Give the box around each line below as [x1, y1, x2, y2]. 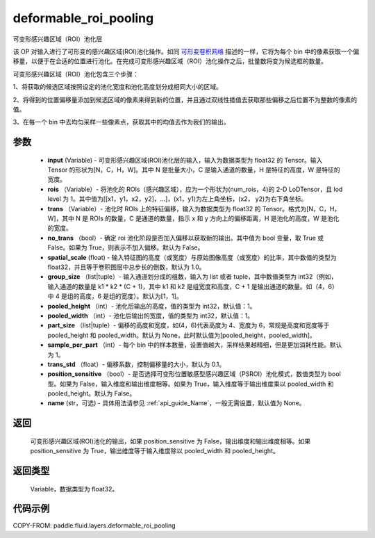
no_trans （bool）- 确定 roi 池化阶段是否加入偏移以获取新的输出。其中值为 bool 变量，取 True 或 [47, 234, 324, 242]
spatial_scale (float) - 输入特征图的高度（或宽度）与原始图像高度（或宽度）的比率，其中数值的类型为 [47, 253, 337, 261]
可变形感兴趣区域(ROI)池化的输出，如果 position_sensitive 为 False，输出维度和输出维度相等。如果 [30, 437, 311, 445]
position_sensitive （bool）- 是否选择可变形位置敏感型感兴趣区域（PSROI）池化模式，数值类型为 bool [47, 370, 342, 378]
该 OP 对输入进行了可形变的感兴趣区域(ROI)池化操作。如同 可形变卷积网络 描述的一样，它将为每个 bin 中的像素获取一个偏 [12, 47, 360, 56]
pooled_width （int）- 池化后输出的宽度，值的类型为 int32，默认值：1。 [47, 311, 254, 320]
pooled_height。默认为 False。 [47, 389, 136, 398]
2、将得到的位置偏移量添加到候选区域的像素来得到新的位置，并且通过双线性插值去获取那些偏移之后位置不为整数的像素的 [12, 95, 358, 104]
